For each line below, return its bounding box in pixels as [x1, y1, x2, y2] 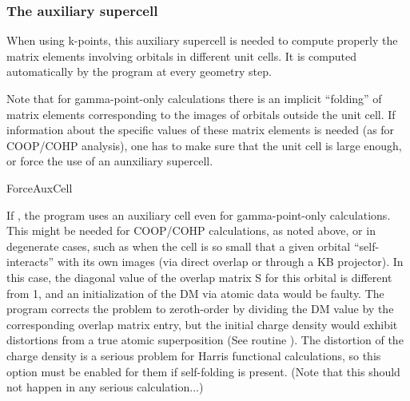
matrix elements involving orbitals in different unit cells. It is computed [6, 47, 356, 64]
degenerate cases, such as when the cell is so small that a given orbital [6, 237, 351, 254]
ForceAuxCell [6, 179, 73, 196]
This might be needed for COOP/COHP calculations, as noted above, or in [6, 222, 376, 239]
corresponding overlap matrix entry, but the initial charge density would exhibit [6, 316, 398, 332]
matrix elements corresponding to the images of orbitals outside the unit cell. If [6, 105, 396, 122]
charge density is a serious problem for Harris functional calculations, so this [6, 347, 381, 363]
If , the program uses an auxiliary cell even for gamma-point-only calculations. [6, 206, 391, 223]
